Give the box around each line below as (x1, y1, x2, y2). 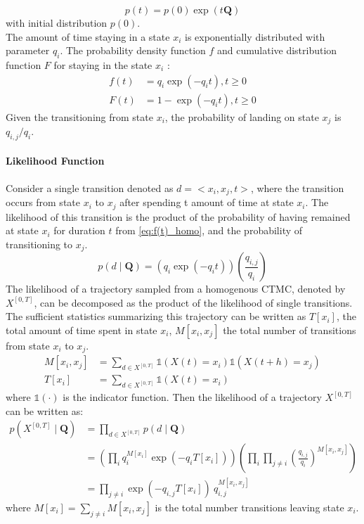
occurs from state (6, 195, 80, 210)
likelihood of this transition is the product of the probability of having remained (6, 209, 351, 224)
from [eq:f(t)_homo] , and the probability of (115, 223, 303, 238)
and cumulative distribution (217, 43, 337, 58)
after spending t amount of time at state (119, 195, 294, 210)
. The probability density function (60, 43, 206, 58)
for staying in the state (53, 57, 152, 72)
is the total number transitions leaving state (155, 499, 344, 514)
